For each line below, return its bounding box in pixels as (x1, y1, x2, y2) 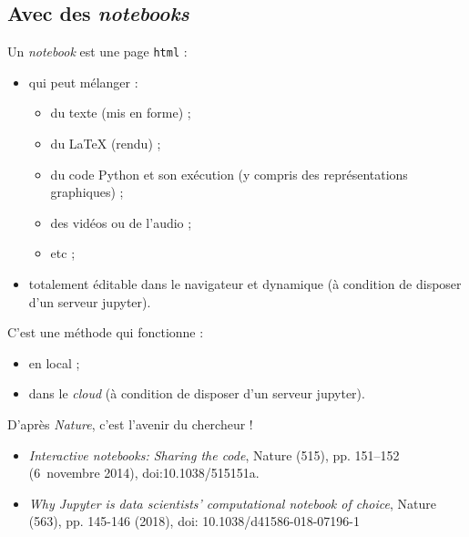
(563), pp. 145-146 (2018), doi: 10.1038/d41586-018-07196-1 (28, 511, 361, 531)
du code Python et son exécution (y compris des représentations (50, 164, 408, 183)
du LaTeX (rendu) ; (50, 134, 161, 153)
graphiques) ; (50, 182, 124, 201)
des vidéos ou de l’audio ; (50, 212, 192, 232)
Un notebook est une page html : (7, 42, 188, 61)
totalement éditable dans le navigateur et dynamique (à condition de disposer (28, 274, 462, 294)
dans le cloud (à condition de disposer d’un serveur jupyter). (28, 384, 365, 403)
